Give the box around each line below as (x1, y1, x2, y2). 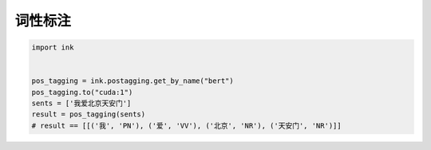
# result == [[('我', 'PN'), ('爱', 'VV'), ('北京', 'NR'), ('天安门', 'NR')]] (31, 120, 342, 130)
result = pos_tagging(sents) (31, 110, 146, 119)
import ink (31, 43, 74, 52)
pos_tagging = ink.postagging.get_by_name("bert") (31, 77, 235, 85)
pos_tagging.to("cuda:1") (31, 88, 133, 97)
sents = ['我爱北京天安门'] (31, 99, 132, 108)
